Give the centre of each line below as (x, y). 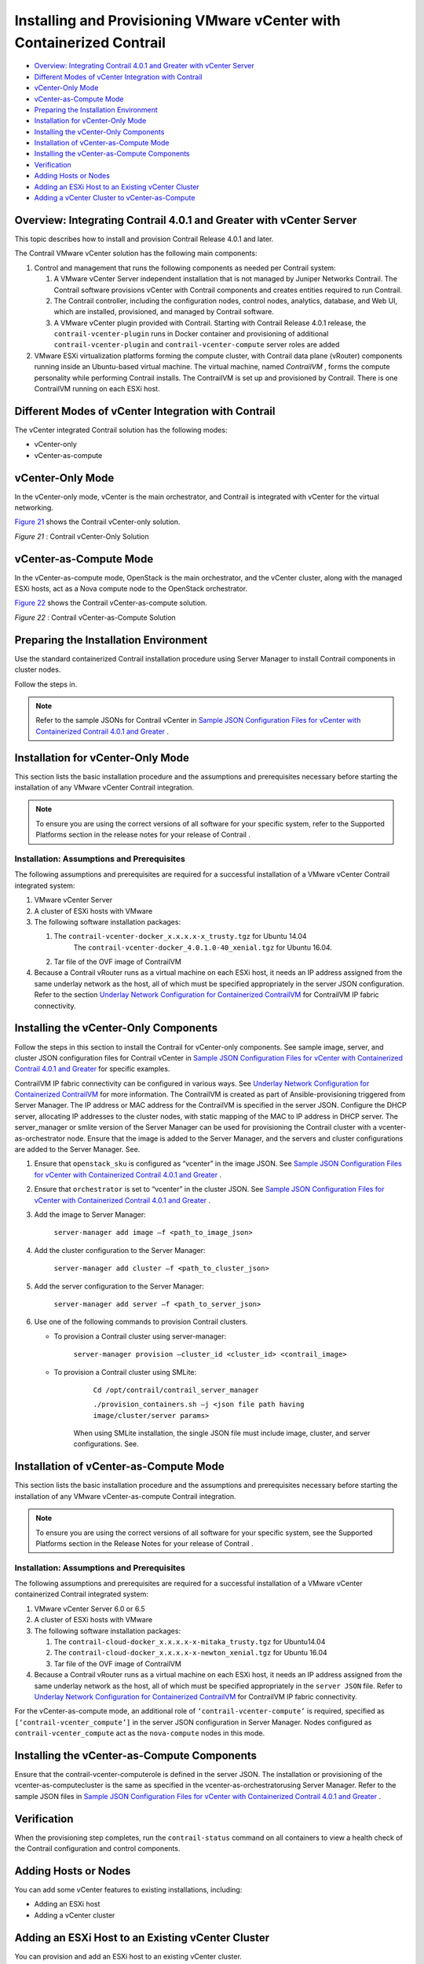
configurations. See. (106, 1444)
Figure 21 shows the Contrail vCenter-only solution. (97, 522)
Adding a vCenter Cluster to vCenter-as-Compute (115, 198)
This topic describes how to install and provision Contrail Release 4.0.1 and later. (144, 239)
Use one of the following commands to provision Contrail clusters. (141, 1322)
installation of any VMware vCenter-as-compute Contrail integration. (125, 1496)
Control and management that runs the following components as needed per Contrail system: (185, 268)
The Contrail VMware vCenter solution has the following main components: (136, 253)
